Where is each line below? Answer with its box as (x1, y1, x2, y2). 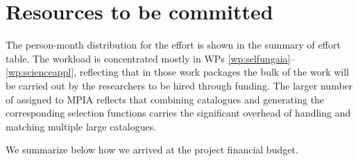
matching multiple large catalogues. (6, 119, 157, 133)
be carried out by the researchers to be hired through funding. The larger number (6, 78, 353, 92)
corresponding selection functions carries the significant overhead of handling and (6, 105, 351, 120)
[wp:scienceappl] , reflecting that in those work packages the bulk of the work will (6, 65, 350, 79)
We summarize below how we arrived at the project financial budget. (6, 142, 298, 157)
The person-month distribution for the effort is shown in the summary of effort (6, 37, 341, 52)
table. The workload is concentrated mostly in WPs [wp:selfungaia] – (6, 51, 296, 65)
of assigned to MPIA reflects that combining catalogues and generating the (6, 92, 325, 106)
